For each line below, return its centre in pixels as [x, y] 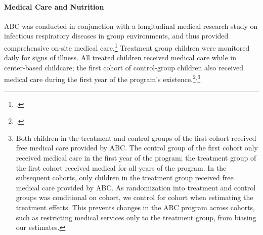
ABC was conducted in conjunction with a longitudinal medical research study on [131, 26]
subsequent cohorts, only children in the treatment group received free [125, 178]
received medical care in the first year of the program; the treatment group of [136, 158]
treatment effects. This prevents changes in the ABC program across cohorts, [136, 207]
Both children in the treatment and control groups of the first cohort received [136, 138]
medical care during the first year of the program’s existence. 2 [100, 79]
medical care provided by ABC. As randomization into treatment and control [136, 187]
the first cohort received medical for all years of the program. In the [121, 167]
